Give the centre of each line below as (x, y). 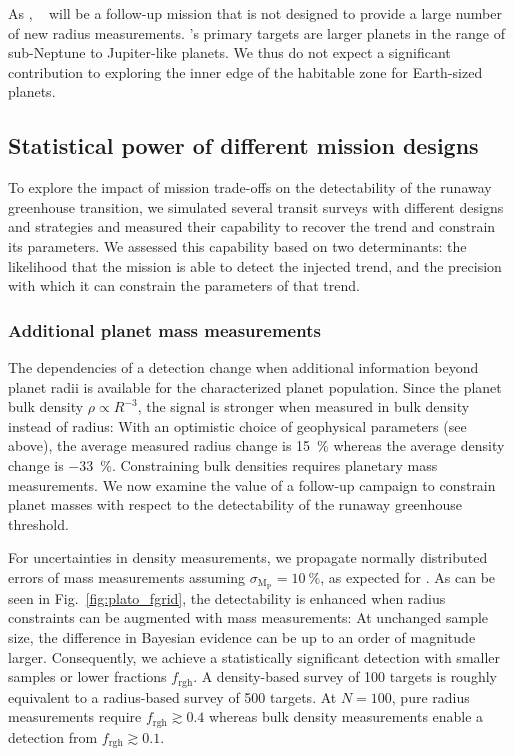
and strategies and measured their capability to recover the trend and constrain (252, 226)
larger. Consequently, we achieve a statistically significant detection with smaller (254, 656)
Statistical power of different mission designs (243, 145)
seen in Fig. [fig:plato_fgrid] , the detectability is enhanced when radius (227, 597)
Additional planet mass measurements (164, 329)
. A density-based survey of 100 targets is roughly (345, 676)
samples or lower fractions (87, 676)
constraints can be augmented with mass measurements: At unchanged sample (248, 617)
